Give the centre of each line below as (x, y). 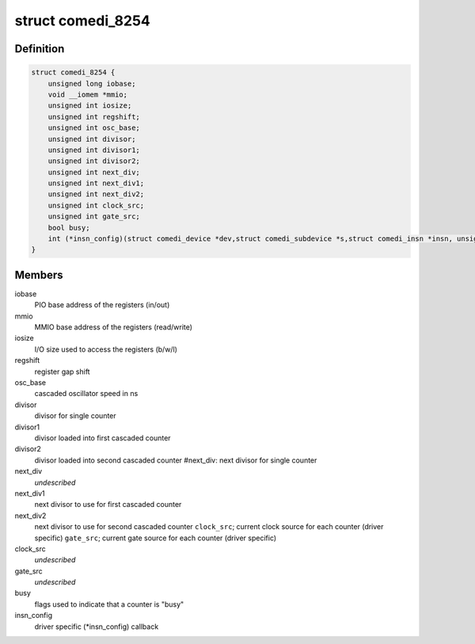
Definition (40, 49)
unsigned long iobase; (92, 84)
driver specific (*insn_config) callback (97, 627)
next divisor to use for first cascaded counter (108, 505)
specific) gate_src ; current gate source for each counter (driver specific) (156, 538)
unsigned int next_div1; (96, 183)
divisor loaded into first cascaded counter (103, 438)
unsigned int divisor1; (94, 150)
